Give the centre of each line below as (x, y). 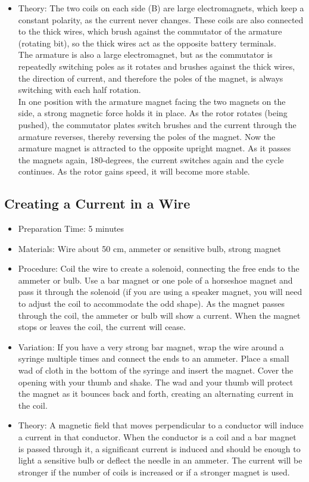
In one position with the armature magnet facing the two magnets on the (152, 101)
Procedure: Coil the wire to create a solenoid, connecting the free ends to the (159, 268)
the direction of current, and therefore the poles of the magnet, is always (151, 78)
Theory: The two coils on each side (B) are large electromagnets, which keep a (161, 8)
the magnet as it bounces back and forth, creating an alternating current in (156, 394)
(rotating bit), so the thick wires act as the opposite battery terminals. (147, 43)
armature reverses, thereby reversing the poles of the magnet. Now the (147, 136)
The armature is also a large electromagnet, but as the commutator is (145, 55)
